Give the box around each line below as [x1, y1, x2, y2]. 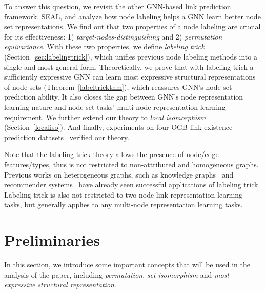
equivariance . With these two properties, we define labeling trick [4, 41, 205, 52]
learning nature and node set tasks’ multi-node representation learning [4, 101, 226, 112]
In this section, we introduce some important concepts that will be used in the [4, 259, 250, 269]
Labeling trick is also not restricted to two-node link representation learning [4, 189, 243, 200]
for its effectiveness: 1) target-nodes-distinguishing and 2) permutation [4, 31, 222, 42]
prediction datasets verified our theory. [4, 131, 129, 142]
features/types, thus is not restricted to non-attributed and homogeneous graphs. [4, 159, 259, 169]
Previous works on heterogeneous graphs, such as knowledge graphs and [4, 169, 234, 180]
